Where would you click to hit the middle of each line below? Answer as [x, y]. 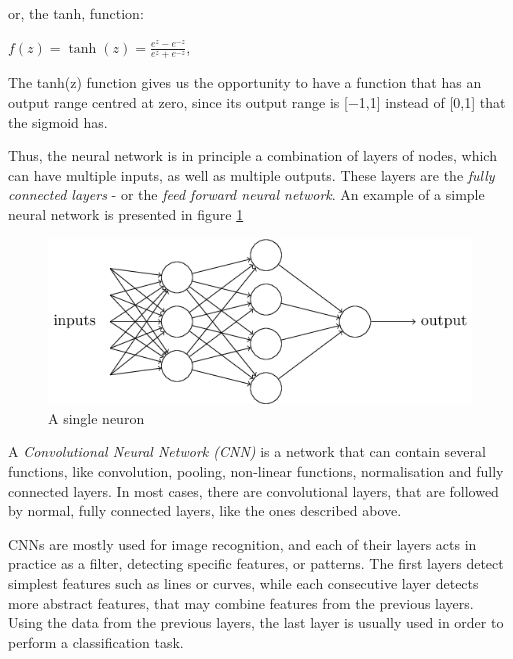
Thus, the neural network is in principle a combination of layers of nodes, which [252, 155]
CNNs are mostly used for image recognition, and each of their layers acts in [242, 543]
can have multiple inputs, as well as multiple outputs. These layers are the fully [251, 174]
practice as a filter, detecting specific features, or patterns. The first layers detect [256, 563]
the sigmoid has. [58, 121]
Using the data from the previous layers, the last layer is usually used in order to [256, 622]
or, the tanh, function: [76, 13]
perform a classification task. [96, 641]
